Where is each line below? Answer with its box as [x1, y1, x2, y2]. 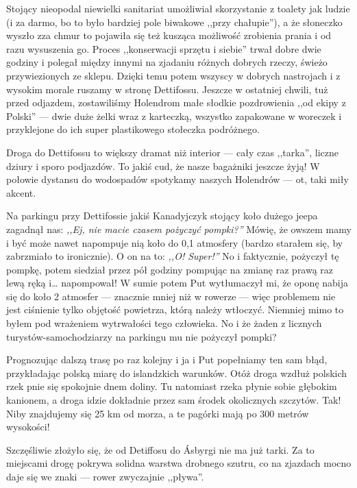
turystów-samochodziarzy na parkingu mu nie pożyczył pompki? [6, 329, 277, 343]
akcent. [6, 185, 36, 199]
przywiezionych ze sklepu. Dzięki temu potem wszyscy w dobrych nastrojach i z [6, 68, 341, 82]
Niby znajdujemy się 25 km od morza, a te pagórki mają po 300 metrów [6, 406, 309, 420]
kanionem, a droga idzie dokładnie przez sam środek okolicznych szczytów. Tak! [6, 393, 341, 407]
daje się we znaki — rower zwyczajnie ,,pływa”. [6, 469, 204, 483]
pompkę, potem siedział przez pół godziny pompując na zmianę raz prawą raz [6, 262, 334, 276]
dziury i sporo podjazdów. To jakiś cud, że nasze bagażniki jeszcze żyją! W [6, 158, 320, 173]
